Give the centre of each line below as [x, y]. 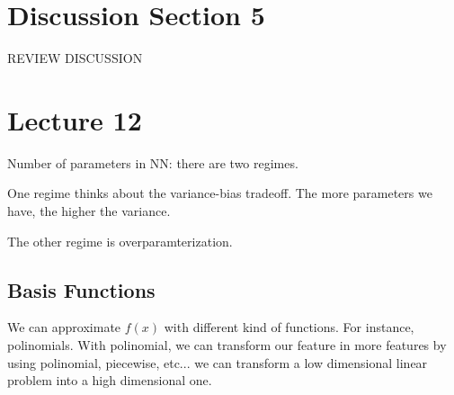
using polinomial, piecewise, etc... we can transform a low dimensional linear [218, 362]
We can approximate [64, 327]
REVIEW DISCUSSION [75, 58]
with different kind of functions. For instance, [289, 327]
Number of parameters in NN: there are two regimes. [153, 162]
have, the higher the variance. [89, 211]
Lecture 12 [75, 119]
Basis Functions [81, 289]
